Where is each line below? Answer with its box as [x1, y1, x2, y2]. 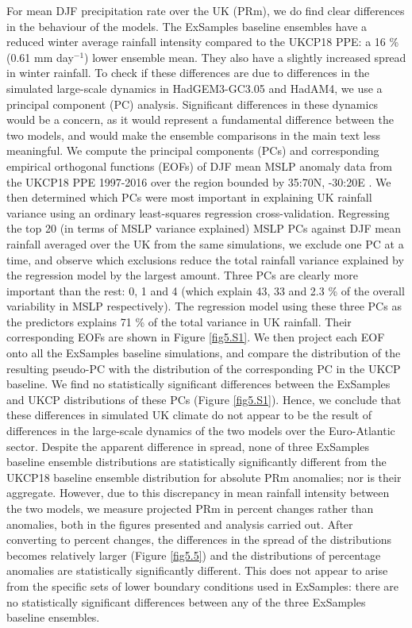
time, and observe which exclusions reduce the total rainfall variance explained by [6, 251, 404, 268]
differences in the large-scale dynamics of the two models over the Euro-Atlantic [6, 422, 395, 439]
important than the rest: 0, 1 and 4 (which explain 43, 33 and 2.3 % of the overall [6, 282, 405, 299]
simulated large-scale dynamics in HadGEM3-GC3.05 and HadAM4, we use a [6, 79, 383, 96]
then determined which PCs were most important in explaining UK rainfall [6, 189, 372, 206]
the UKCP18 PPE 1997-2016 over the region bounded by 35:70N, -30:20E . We [6, 173, 391, 190]
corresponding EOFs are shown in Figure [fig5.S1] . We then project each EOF [6, 329, 385, 345]
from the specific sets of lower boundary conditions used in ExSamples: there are [6, 577, 399, 594]
